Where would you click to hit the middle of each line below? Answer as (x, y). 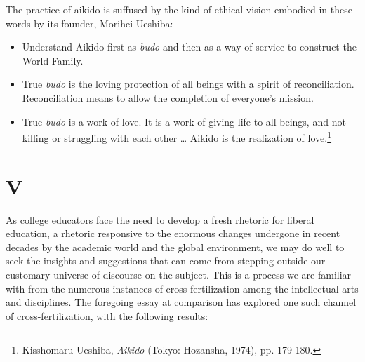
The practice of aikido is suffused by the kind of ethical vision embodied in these (179, 9)
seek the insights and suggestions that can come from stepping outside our (166, 261)
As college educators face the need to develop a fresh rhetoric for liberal (160, 219)
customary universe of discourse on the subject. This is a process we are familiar (179, 274)
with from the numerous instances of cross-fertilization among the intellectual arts (182, 288)
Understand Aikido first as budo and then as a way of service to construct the (189, 47)
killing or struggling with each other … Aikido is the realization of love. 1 (177, 136)
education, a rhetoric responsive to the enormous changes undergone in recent (173, 233)
